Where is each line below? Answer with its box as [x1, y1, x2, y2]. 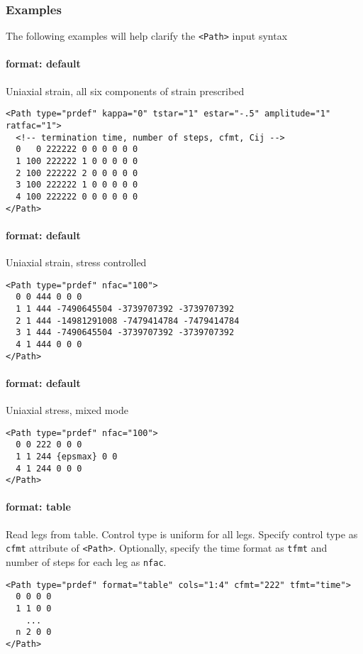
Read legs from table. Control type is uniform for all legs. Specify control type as [6, 526, 358, 541]
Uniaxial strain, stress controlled [6, 254, 147, 269]
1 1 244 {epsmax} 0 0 [16, 451, 118, 462]
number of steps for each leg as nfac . [6, 554, 167, 569]
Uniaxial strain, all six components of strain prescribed [6, 83, 245, 98]
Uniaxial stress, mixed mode [6, 402, 128, 417]
